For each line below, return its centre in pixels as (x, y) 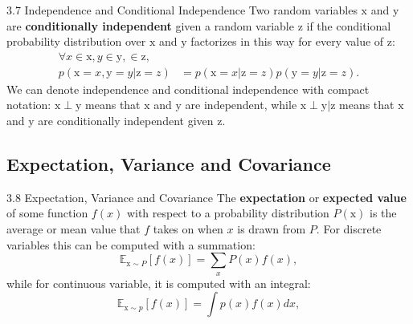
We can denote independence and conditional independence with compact (188, 89)
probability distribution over (76, 41)
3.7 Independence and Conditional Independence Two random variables (182, 10)
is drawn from (272, 229)
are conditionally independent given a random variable (150, 25)
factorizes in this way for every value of (287, 41)
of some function (47, 213)
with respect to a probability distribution (228, 213)
